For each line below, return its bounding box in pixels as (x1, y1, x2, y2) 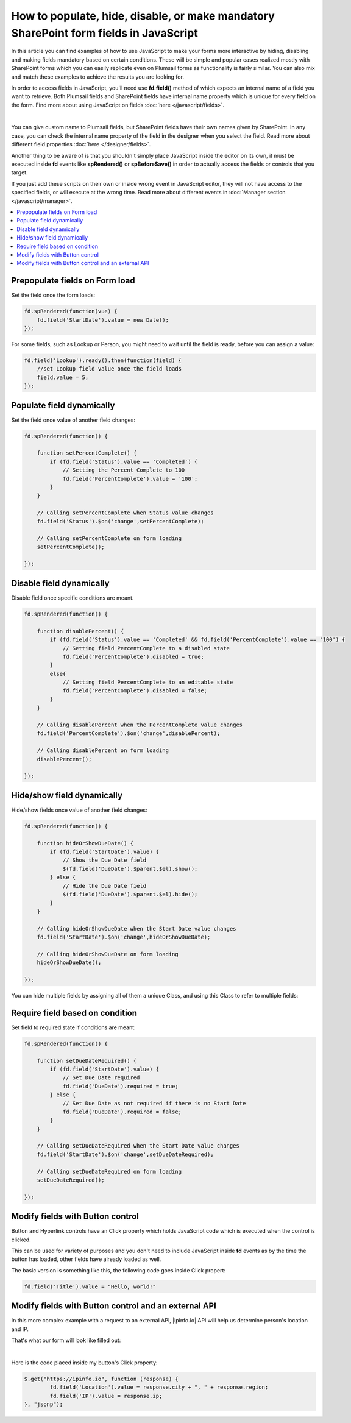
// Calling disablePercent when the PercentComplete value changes (37, 722, 243, 728)
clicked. (11, 1236, 31, 1243)
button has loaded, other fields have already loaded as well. (11, 1255, 161, 1263)
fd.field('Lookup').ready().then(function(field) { (24, 357, 182, 364)
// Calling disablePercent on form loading (37, 747, 169, 754)
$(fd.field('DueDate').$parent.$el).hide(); (62, 891, 198, 898)
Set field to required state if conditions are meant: (11, 1024, 136, 1031)
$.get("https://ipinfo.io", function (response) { (24, 1375, 179, 1382)
